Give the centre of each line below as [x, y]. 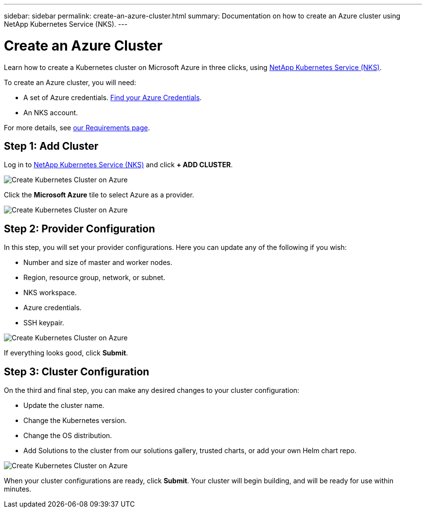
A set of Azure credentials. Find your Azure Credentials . [113, 97]
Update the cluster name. [64, 406]
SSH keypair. [44, 323]
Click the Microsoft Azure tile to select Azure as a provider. [99, 195]
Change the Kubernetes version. [75, 421]
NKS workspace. [50, 293]
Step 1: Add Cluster [51, 146]
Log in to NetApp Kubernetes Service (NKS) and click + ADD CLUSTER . [118, 165]
